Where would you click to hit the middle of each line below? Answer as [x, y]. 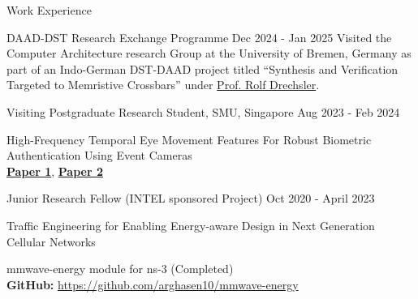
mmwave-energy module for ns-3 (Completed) [120, 269]
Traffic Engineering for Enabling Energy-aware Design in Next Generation [191, 225]
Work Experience [49, 10]
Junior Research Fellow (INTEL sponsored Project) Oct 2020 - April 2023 [191, 198]
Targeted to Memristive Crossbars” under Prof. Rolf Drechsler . [163, 85]
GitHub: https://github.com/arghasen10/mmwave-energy [153, 284]
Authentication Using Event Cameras [99, 155]
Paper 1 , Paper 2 [55, 171]
